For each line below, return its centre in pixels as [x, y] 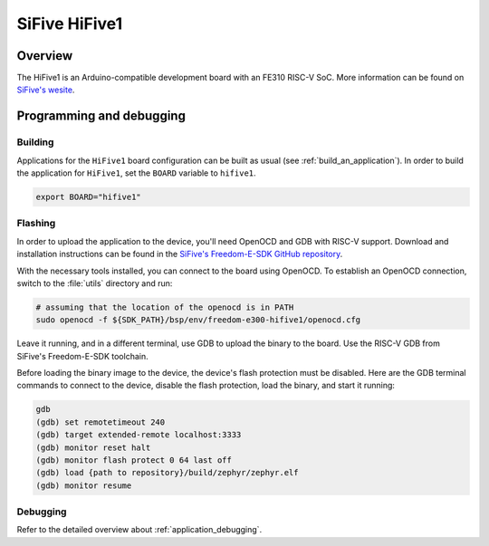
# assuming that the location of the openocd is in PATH [165, 307]
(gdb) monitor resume [84, 485]
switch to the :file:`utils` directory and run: [95, 283]
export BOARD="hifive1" [89, 196]
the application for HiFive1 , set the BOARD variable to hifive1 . [137, 173]
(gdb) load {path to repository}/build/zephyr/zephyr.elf [167, 473]
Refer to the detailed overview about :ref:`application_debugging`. [139, 530]
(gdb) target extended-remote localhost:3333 [139, 435]
